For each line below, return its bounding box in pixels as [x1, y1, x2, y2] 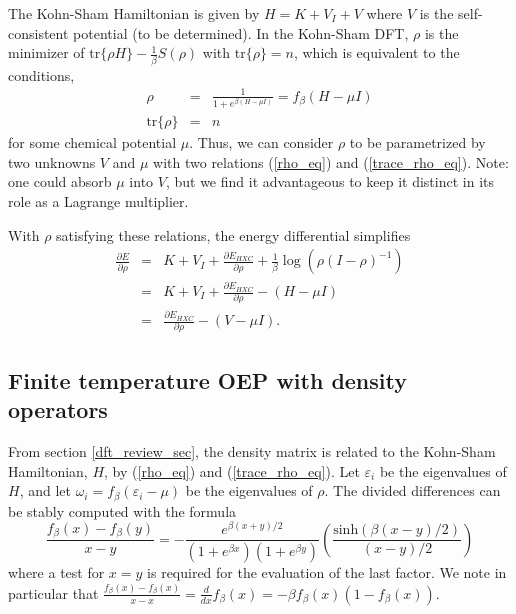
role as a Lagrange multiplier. [8, 191, 189, 212]
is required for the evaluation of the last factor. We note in [147, 562, 507, 583]
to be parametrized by [349, 132, 486, 153]
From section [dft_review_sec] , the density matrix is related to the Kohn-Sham [8, 441, 496, 461]
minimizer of [8, 42, 85, 63]
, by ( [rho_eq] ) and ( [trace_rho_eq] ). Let [104, 460, 360, 481]
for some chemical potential [8, 132, 177, 153]
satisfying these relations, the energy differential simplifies [56, 224, 411, 245]
